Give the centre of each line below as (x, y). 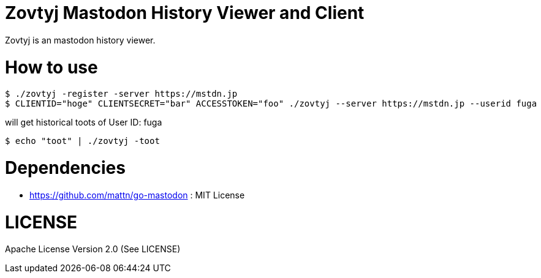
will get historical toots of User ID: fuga (84, 122)
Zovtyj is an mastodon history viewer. (80, 40)
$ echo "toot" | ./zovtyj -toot (82, 141)
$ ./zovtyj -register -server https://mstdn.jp (121, 94)
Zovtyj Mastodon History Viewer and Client (185, 13)
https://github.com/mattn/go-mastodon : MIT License (137, 195)
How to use (51, 67)
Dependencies (65, 168)
